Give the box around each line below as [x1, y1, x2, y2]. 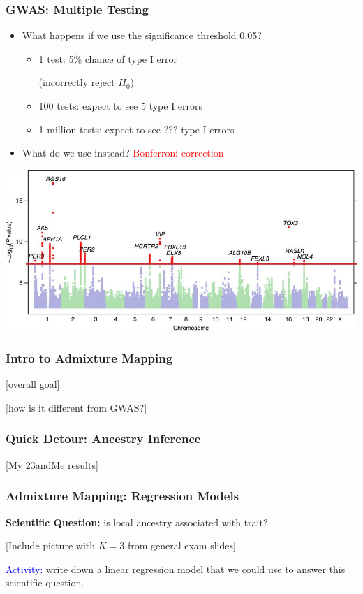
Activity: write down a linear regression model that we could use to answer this [6, 561, 346, 576]
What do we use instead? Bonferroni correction [22, 145, 224, 160]
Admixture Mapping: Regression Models [6, 487, 239, 505]
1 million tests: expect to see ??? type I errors [38, 122, 235, 136]
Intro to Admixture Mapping [6, 349, 173, 367]
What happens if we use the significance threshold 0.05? [22, 28, 262, 43]
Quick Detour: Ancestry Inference [6, 430, 201, 447]
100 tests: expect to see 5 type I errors [38, 99, 203, 113]
